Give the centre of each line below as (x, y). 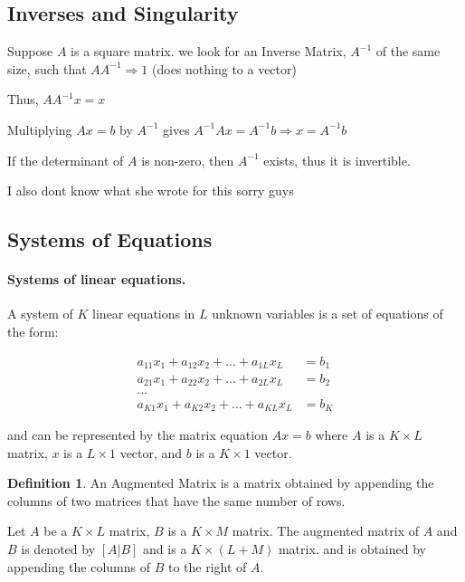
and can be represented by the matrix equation (138, 435)
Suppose (30, 51)
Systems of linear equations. (97, 279)
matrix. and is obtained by (352, 548)
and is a (165, 548)
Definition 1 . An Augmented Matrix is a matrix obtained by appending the (221, 483)
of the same (408, 51)
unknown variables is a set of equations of (327, 314)
